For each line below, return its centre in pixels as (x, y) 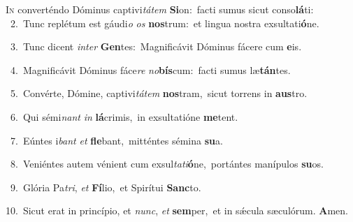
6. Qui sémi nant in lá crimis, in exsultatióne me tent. (124, 116)
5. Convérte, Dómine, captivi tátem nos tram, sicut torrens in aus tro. (159, 93)
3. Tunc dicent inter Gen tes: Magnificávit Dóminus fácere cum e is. (156, 46)
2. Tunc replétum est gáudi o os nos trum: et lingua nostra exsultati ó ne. (165, 23)
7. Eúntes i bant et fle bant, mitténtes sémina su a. (116, 140)
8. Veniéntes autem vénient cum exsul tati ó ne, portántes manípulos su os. (167, 164)
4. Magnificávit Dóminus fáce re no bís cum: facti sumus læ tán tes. (150, 69)
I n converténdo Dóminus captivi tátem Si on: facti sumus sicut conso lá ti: (160, 9)
